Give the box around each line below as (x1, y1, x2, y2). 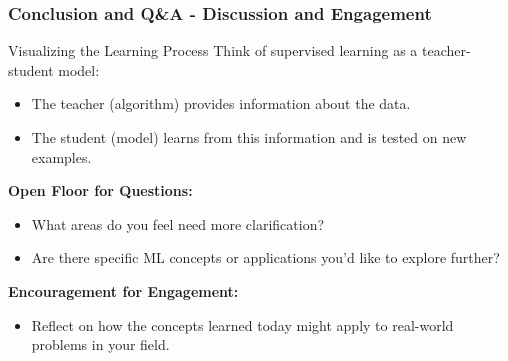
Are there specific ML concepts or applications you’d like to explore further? (31, 247, 500, 268)
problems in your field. (31, 334, 170, 355)
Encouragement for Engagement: (8, 280, 239, 301)
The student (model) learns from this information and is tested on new (31, 127, 467, 147)
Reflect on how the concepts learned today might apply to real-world (31, 314, 454, 335)
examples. (31, 146, 92, 167)
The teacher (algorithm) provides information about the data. (31, 93, 411, 114)
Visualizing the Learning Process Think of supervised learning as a (8, 40, 418, 61)
